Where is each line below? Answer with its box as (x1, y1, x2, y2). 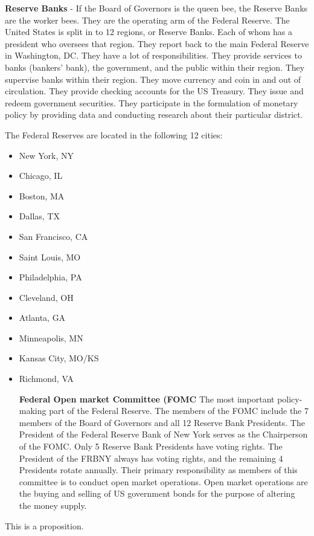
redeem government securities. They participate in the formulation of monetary (5, 96, 298, 109)
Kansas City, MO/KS (19, 352, 99, 364)
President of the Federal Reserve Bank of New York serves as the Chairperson (19, 428, 308, 441)
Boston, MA (19, 189, 65, 202)
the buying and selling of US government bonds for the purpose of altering (19, 487, 295, 500)
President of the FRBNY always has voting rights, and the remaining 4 (19, 451, 283, 464)
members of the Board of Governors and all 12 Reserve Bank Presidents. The (19, 416, 305, 428)
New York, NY (19, 149, 74, 161)
